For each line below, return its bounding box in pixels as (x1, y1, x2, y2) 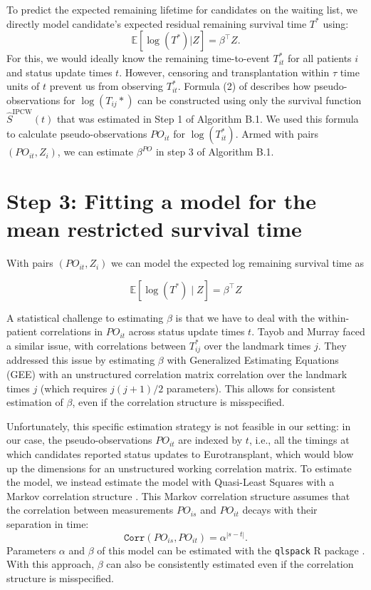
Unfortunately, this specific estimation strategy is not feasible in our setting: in (6, 418, 351, 433)
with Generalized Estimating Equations (167, 352, 339, 367)
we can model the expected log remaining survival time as (111, 255, 364, 270)
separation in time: (6, 516, 89, 531)
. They (318, 337, 347, 352)
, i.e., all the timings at (249, 432, 350, 447)
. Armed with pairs (235, 126, 319, 141)
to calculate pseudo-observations (6, 126, 147, 141)
